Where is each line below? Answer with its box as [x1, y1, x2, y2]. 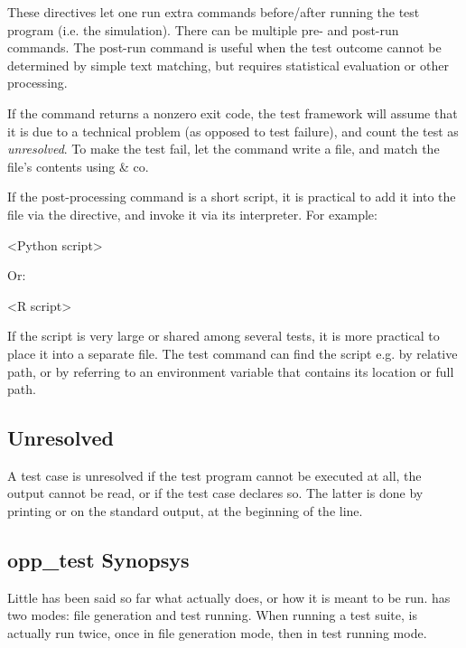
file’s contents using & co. [7, 156, 149, 175]
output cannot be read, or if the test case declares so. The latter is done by [7, 484, 424, 502]
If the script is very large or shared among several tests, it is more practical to [7, 326, 440, 345]
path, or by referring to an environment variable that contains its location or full [7, 362, 454, 380]
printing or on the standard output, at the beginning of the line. [7, 502, 363, 521]
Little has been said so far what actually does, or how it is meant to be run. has [7, 587, 451, 606]
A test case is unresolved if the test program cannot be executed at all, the [7, 465, 422, 484]
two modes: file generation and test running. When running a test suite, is [7, 606, 417, 625]
